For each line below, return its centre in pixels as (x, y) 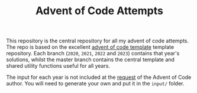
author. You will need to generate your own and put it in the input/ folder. (95, 84)
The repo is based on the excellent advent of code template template (90, 47)
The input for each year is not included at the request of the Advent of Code (99, 77)
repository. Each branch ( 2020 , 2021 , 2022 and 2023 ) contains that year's (93, 54)
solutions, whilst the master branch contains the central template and (90, 59)
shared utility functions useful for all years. (58, 66)
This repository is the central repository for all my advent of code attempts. (98, 41)
